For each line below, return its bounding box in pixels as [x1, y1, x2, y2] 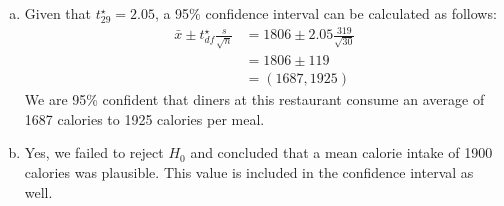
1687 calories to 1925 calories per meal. [24, 108, 265, 129]
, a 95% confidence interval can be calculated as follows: [154, 3, 497, 23]
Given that [24, 3, 92, 23]
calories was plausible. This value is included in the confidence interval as [24, 161, 474, 182]
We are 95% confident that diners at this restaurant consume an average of [24, 89, 485, 110]
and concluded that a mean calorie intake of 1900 [190, 142, 493, 163]
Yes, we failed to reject [24, 142, 164, 163]
